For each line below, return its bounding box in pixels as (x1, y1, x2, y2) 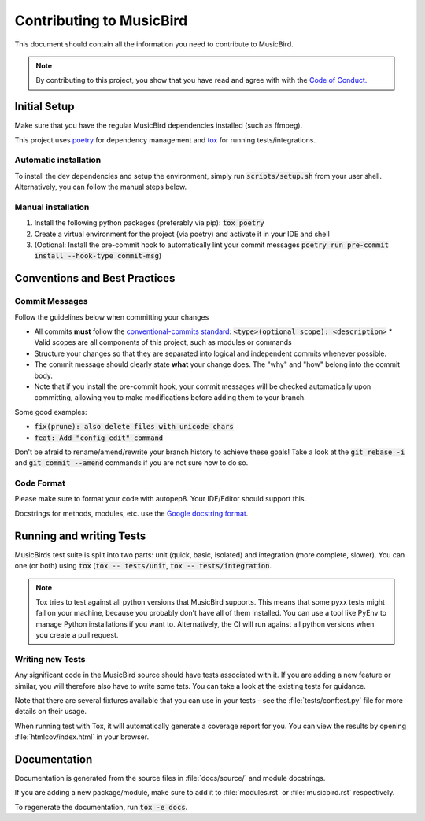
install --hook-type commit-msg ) (34, 251, 161, 261)
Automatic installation (14, 154, 102, 165)
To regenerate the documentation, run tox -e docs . (14, 802, 188, 812)
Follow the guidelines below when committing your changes (14, 312, 209, 322)
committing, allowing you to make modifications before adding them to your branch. (34, 393, 306, 402)
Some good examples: (14, 407, 87, 416)
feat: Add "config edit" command (34, 433, 164, 442)
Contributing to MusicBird (14, 12, 188, 29)
